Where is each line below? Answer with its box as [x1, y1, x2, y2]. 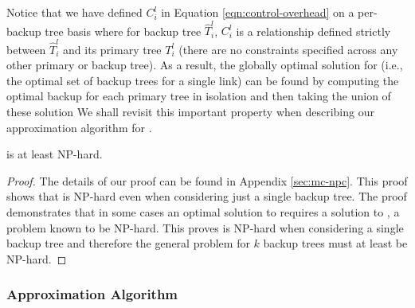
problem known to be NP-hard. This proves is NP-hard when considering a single [6, 219, 404, 236]
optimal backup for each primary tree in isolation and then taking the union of [6, 88, 391, 104]
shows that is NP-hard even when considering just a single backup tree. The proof [6, 188, 407, 205]
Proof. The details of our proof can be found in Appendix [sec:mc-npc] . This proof [6, 172, 408, 189]
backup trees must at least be [263, 235, 408, 251]
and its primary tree [63, 41, 162, 57]
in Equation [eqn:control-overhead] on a [161, 4, 354, 20]
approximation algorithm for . [6, 119, 152, 135]
